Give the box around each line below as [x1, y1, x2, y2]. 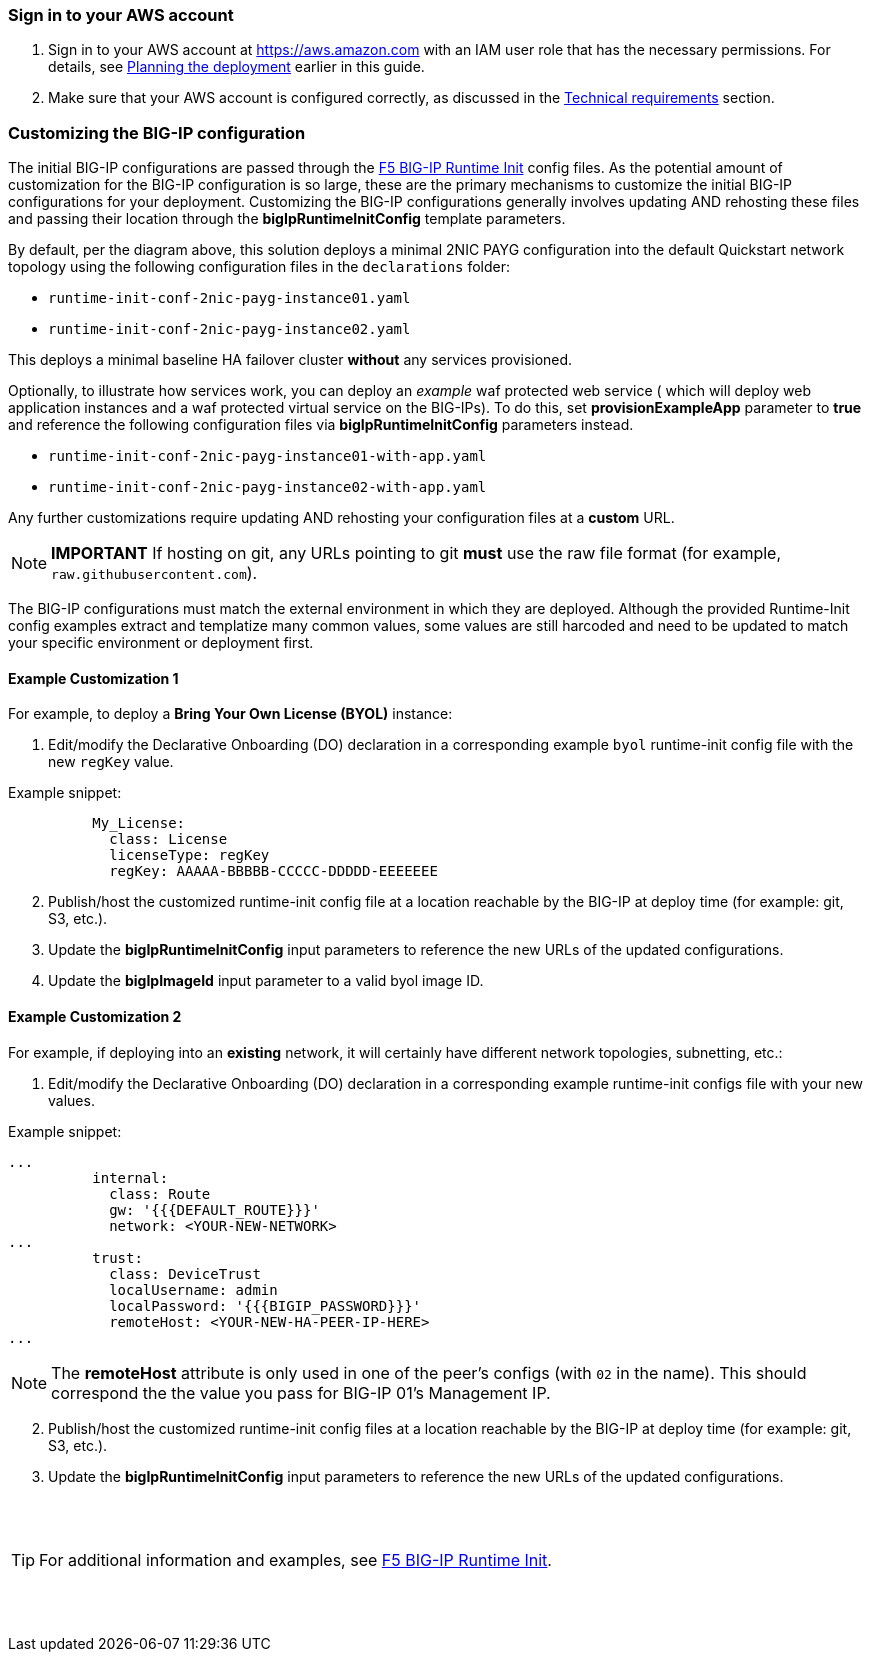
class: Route [109, 1185, 211, 1202]
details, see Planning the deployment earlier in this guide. [48, 58, 425, 76]
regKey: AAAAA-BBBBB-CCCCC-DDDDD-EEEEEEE [109, 863, 438, 880]
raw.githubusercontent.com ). [51, 563, 258, 584]
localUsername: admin [109, 1281, 278, 1298]
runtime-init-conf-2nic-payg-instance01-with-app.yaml [48, 448, 487, 465]
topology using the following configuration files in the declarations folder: [8, 258, 511, 276]
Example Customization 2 [8, 1007, 182, 1025]
